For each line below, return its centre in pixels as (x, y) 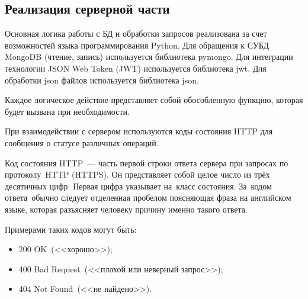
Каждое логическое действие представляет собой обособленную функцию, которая (154, 100)
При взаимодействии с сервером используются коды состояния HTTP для (139, 131)
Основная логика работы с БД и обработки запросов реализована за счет (136, 33)
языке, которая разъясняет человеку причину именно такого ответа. (126, 209)
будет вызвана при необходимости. (67, 111)
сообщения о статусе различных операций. (82, 142)
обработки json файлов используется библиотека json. (102, 80)
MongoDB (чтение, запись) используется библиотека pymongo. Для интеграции (149, 57)
